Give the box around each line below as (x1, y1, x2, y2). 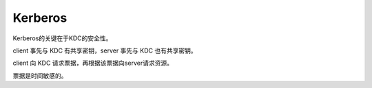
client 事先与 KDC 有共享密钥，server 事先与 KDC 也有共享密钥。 (12, 46, 197, 55)
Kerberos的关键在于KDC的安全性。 (12, 34, 112, 42)
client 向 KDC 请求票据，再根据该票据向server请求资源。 (12, 59, 174, 68)
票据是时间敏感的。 (12, 72, 68, 80)
